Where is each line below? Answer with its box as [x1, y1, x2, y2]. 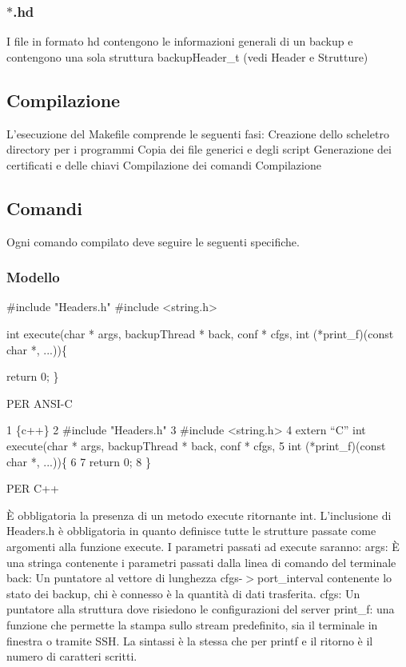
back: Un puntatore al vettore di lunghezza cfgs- [6, 569, 243, 586]
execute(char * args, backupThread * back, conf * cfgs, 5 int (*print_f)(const [6, 437, 386, 453]
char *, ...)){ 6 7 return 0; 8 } [6, 453, 151, 469]
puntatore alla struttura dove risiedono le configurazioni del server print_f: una [6, 601, 395, 617]
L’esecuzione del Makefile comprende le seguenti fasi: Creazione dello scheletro [6, 125, 389, 142]
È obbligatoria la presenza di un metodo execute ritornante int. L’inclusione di [6, 506, 392, 523]
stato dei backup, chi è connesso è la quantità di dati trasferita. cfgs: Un [6, 585, 360, 601]
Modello [6, 267, 60, 287]
